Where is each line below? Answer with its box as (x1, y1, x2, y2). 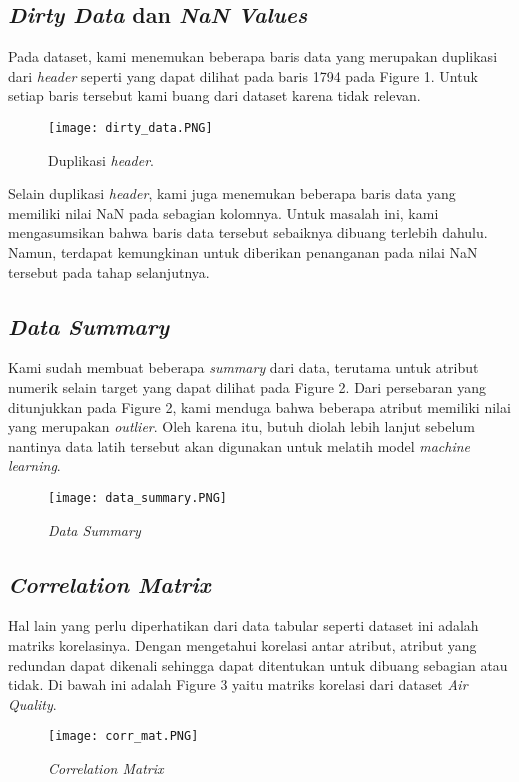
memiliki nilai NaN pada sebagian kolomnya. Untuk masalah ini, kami (8, 202, 439, 223)
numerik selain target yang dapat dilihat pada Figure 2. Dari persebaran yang (8, 377, 487, 397)
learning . (8, 455, 61, 476)
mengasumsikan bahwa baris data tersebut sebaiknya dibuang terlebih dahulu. (8, 222, 488, 243)
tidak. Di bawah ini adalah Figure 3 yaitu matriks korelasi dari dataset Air (8, 674, 468, 695)
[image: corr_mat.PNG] (48, 729, 199, 744)
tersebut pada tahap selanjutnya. (8, 261, 210, 282)
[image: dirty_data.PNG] (48, 120, 213, 135)
